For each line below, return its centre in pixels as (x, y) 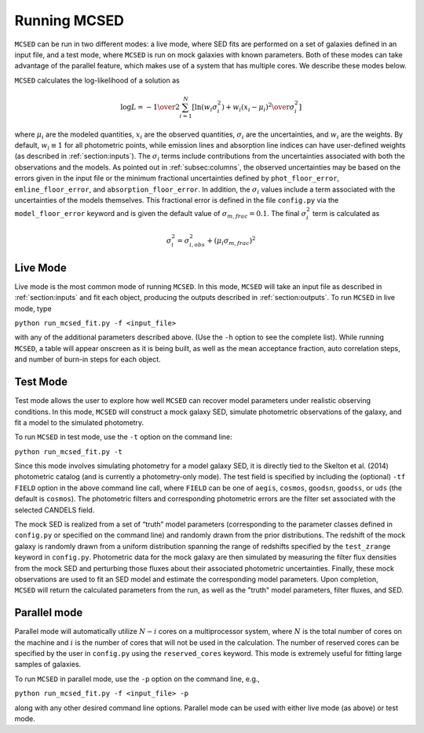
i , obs (197, 244)
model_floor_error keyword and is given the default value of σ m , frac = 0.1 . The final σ (161, 214)
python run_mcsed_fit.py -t (69, 451)
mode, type (33, 308)
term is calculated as (346, 214)
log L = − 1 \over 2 (150, 107)
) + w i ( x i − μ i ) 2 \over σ (258, 107)
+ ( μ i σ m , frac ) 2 (231, 240)
